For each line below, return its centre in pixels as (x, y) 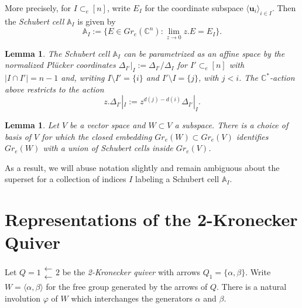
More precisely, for (38, 8)
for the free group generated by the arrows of (127, 287)
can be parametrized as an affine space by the (204, 53)
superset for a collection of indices (66, 179)
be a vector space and (108, 124)
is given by (97, 21)
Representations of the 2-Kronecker (151, 219)
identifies (252, 136)
